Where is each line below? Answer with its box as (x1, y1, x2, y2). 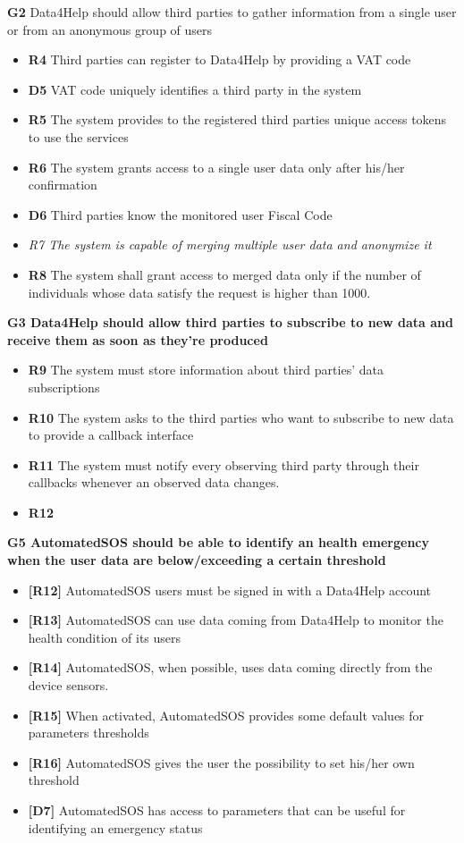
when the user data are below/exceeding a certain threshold (7, 551, 386, 569)
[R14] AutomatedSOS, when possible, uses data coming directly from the (28, 658, 433, 677)
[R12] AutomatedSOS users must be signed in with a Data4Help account (28, 580, 432, 599)
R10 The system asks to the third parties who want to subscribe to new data (28, 408, 454, 426)
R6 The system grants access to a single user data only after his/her (28, 157, 405, 176)
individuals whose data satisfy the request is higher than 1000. (28, 282, 371, 301)
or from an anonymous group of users (7, 20, 213, 38)
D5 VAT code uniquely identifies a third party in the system (28, 80, 362, 98)
